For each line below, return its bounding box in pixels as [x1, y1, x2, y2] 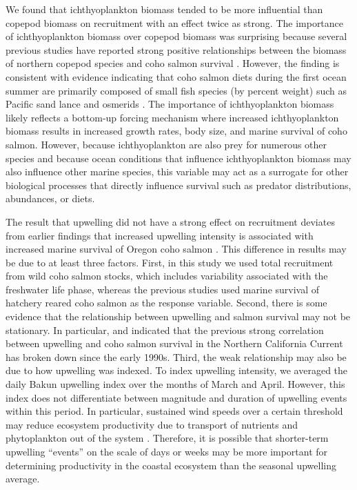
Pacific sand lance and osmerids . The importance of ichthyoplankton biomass [6, 97, 334, 111]
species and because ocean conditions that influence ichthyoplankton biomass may [6, 150, 351, 165]
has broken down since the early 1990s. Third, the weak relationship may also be [6, 349, 347, 364]
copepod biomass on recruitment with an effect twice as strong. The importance [6, 15, 344, 30]
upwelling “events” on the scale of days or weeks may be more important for [6, 444, 328, 458]
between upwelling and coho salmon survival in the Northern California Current [6, 336, 343, 351]
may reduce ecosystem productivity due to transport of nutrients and [6, 417, 298, 431]
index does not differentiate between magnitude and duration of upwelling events [6, 390, 347, 404]
